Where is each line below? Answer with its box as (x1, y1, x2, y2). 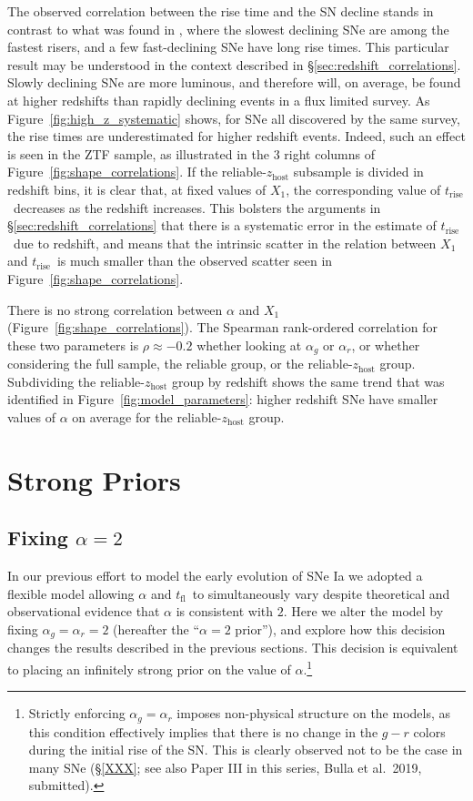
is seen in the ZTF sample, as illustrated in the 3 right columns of (7, 144, 375, 163)
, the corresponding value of (286, 179, 441, 198)
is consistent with (176, 602, 274, 621)
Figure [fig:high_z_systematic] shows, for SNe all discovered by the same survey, (7, 108, 460, 127)
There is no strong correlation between (7, 299, 223, 319)
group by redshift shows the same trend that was (171, 371, 445, 390)
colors (413, 722, 446, 741)
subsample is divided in (293, 162, 424, 181)
